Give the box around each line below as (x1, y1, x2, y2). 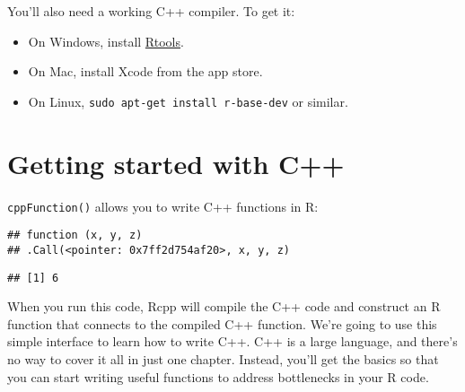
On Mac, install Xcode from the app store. (28, 62, 263, 81)
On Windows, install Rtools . (28, 31, 184, 50)
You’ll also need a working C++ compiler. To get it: (7, 2, 295, 20)
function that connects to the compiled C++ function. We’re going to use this (7, 314, 437, 333)
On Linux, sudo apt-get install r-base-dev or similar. (28, 91, 348, 110)
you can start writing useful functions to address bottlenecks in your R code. (7, 367, 429, 386)
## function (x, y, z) (7, 229, 143, 242)
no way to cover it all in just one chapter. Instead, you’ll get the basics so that (7, 349, 439, 368)
